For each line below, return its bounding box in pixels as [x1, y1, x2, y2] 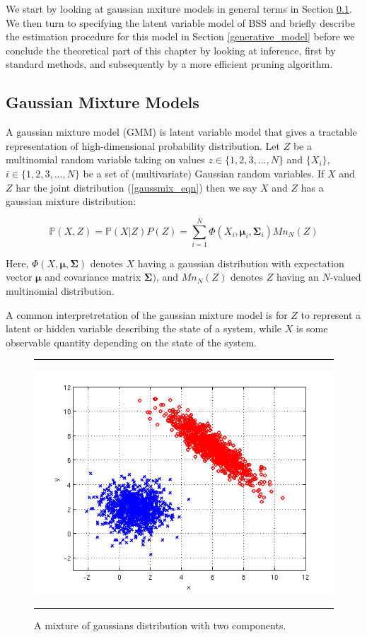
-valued [330, 269, 361, 284]
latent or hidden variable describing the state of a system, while [6, 321, 282, 336]
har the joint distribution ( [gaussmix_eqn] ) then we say [16, 180, 257, 194]
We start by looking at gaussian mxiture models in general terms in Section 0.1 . [6, 1, 352, 16]
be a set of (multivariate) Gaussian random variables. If [83, 165, 325, 180]
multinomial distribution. [6, 284, 115, 298]
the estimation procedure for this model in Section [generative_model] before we [6, 29, 355, 44]
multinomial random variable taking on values [6, 152, 205, 167]
